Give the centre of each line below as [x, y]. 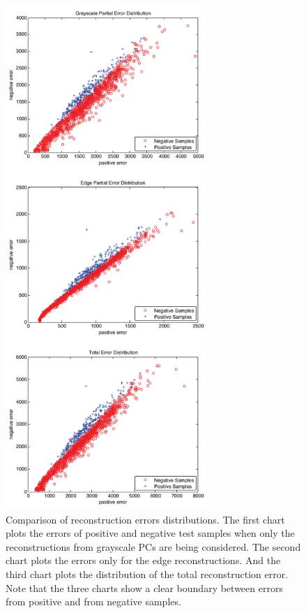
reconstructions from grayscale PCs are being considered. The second [153, 546]
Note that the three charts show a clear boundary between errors [144, 587]
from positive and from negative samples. [93, 601]
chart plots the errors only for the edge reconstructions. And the [143, 560]
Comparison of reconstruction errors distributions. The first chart [145, 519]
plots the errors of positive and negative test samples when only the [150, 533]
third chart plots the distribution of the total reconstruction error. [147, 574]
